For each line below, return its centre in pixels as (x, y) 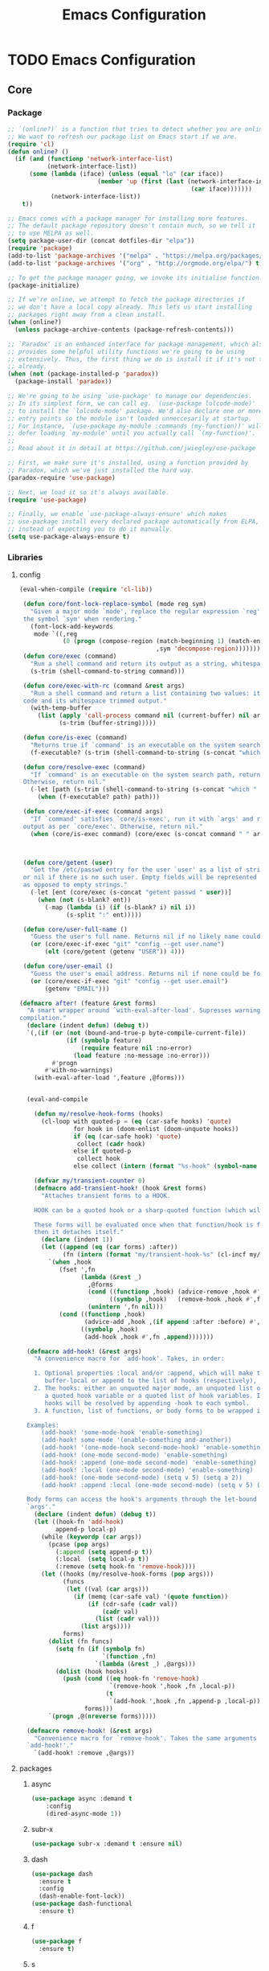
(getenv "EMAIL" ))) (77, 989)
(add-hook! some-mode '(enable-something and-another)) (136, 1440)
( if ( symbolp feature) (104, 1040)
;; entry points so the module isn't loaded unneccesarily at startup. (130, 418)
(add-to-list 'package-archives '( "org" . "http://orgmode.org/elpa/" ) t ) (135, 263)
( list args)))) (106, 1627)
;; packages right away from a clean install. (87, 315)
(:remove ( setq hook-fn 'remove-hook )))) (125, 1567)
